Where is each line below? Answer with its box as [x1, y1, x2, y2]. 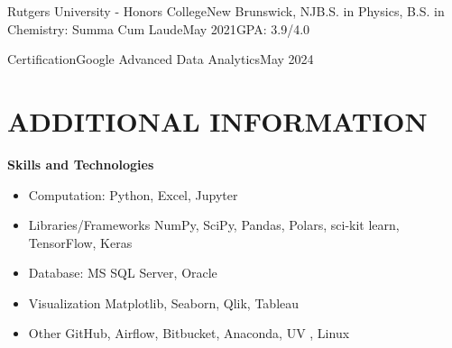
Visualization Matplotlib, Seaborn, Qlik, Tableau [28, 293, 300, 312]
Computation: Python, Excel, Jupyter [28, 185, 238, 204]
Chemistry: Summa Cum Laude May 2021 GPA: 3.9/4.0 [7, 19, 310, 38]
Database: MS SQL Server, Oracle [28, 263, 217, 282]
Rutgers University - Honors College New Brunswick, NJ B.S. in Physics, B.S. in [7, 2, 445, 20]
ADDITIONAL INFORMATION [7, 102, 428, 139]
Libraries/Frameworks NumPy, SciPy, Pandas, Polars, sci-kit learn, [28, 215, 400, 234]
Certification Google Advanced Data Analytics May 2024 [7, 50, 314, 69]
